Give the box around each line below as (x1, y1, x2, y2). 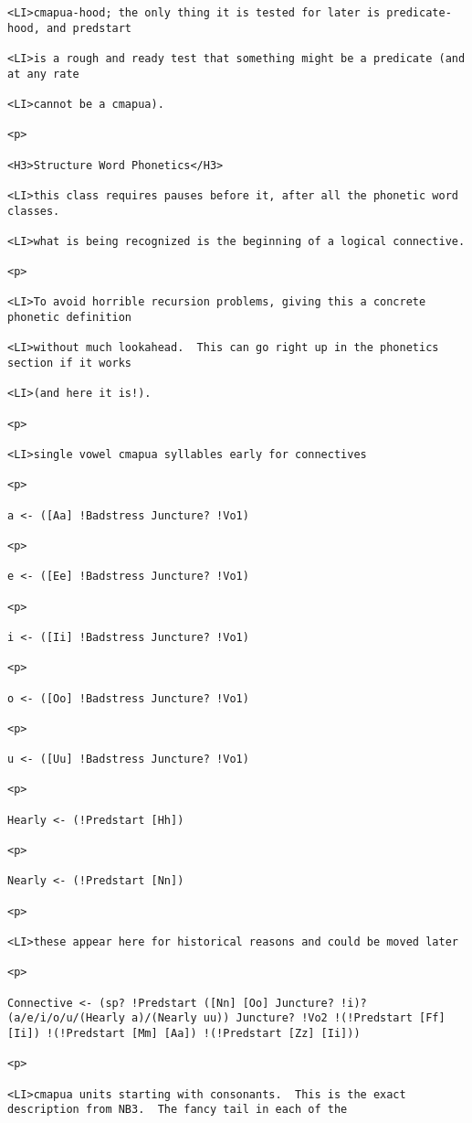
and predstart (46, 21, 132, 35)
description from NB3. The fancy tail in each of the (7, 1103, 348, 1117)
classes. (7, 204, 60, 218)
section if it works (7, 357, 132, 370)
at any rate (7, 67, 79, 80)
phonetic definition (7, 311, 132, 325)
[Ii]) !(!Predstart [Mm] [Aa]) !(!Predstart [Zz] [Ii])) (7, 1026, 361, 1040)
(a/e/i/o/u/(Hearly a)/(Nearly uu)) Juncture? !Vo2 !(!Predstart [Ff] (7, 1011, 446, 1025)
